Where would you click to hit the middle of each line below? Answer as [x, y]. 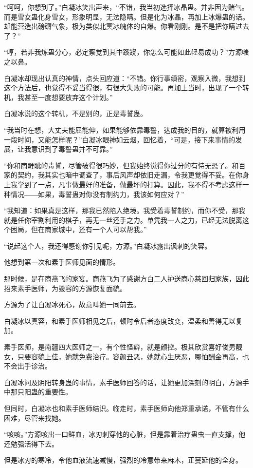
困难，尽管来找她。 [35, 418]
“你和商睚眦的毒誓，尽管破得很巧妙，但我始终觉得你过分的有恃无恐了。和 [121, 165]
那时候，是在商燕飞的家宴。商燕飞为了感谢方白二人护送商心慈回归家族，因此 [126, 279]
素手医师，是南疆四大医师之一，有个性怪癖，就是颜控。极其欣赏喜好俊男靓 [123, 347]
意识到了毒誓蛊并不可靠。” [72, 149]
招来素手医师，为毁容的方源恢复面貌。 [65, 288]
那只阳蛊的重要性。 [41, 392]
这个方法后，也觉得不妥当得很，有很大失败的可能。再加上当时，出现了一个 [123, 88]
